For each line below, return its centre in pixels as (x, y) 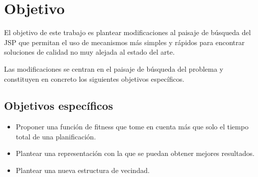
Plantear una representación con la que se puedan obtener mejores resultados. (135, 153)
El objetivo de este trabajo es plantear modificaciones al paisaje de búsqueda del (127, 32)
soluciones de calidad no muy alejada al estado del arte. (89, 52)
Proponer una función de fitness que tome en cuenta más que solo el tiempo (132, 127)
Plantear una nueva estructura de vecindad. (83, 170)
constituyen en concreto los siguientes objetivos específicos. (94, 78)
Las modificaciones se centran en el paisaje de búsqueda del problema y (114, 68)
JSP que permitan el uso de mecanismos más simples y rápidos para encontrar (124, 42)
